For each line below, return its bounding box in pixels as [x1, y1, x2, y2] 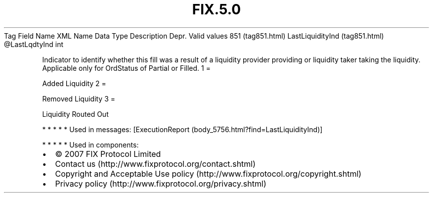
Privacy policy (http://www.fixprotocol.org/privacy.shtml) [55, 178, 266, 189]
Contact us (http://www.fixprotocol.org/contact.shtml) [55, 158, 256, 169]
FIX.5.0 [192, 1, 241, 18]
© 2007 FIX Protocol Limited [55, 148, 161, 159]
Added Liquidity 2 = [42, 79, 106, 88]
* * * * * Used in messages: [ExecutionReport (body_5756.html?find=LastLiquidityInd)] [42, 125, 323, 134]
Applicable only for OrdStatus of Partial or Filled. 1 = [42, 63, 211, 72]
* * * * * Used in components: [42, 140, 139, 149]
